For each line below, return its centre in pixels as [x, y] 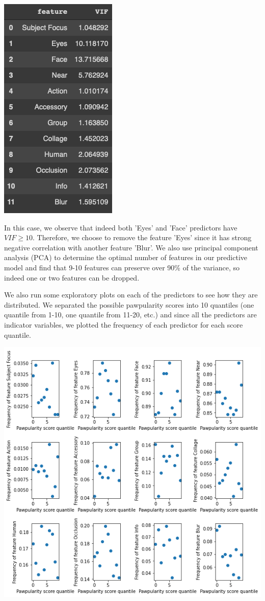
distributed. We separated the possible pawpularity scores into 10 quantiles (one [129, 304]
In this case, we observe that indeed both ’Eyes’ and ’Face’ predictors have [121, 227]
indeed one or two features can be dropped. [72, 277]
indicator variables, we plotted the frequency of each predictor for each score [124, 324]
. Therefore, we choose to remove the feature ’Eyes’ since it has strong [142, 237]
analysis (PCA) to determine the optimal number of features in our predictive [126, 257]
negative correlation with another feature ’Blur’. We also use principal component [131, 247]
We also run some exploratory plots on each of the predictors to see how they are [131, 295]
